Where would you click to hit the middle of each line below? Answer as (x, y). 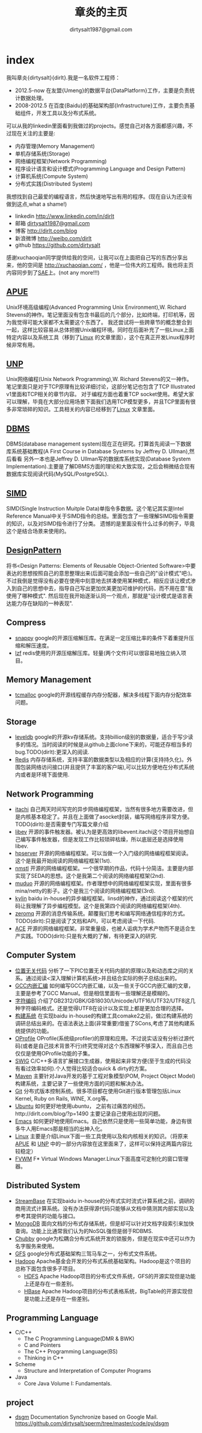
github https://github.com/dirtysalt (57, 245)
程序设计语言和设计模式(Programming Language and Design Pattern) (100, 169)
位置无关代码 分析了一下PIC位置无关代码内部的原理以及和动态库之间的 (102, 971)
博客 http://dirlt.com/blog (46, 231)
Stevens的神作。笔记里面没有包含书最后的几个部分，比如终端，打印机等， (98, 314)
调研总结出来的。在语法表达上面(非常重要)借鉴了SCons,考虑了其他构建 (102, 1023)
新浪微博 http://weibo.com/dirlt (53, 238)
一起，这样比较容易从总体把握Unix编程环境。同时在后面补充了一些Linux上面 (100, 329)
